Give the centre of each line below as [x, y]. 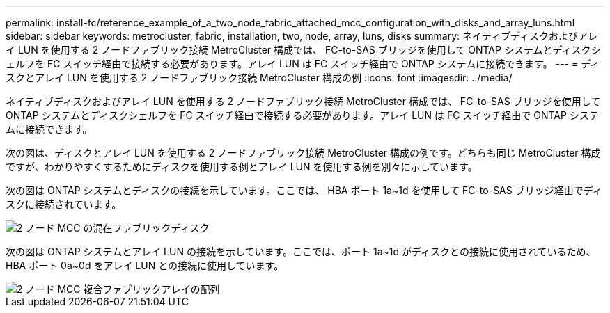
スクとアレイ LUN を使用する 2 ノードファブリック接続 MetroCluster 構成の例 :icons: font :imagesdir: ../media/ [259, 78]
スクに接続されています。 [64, 204]
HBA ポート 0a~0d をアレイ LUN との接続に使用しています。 [145, 265]
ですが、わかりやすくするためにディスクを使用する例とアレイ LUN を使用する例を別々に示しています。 [242, 167]
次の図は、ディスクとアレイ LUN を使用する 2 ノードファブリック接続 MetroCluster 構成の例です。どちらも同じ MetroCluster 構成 [303, 153]
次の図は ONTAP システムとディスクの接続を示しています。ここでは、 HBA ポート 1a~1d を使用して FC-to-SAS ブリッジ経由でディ [304, 190]
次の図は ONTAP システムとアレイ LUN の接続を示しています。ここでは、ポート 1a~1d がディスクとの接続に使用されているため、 [301, 251]
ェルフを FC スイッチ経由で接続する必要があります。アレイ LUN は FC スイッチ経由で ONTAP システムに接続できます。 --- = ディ [303, 64]
